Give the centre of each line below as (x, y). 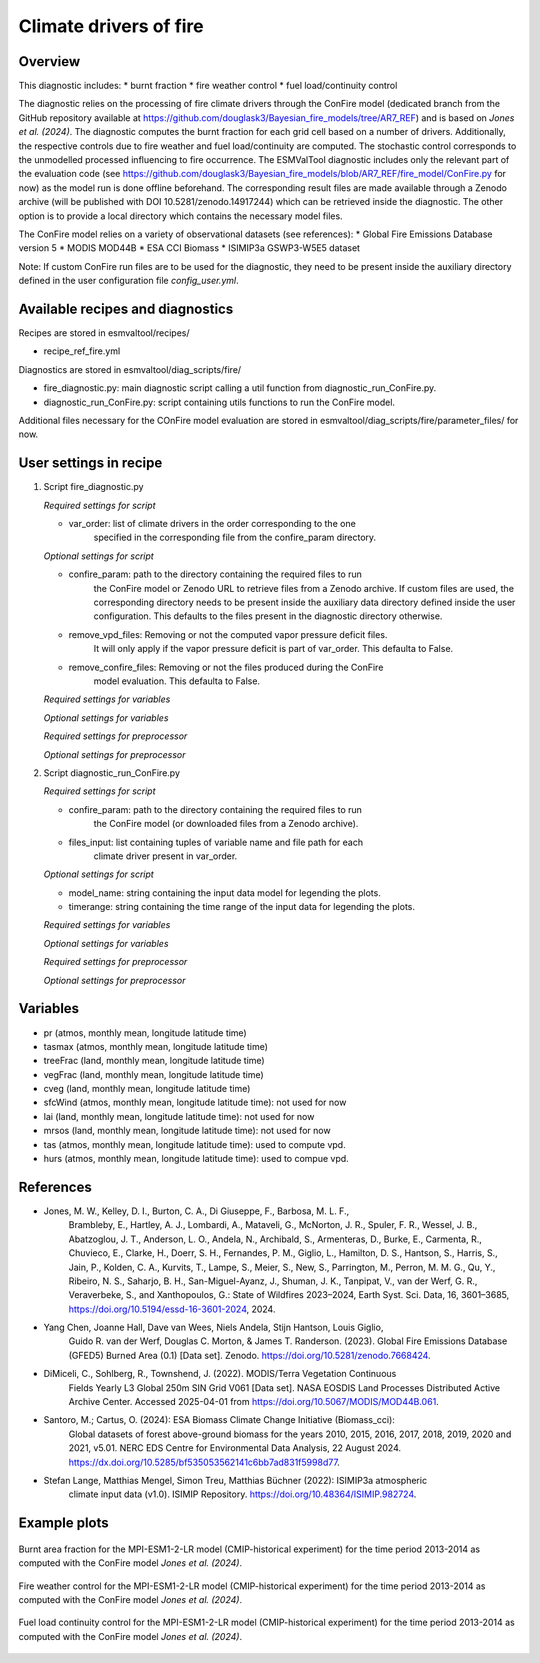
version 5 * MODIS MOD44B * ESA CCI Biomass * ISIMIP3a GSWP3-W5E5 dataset (189, 248)
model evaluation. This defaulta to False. (176, 681)
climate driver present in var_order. (165, 856)
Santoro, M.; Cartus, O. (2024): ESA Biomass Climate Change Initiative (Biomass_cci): (219, 1420)
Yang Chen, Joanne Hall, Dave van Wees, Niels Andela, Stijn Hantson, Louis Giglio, (213, 1327)
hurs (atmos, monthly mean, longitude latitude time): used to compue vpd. (196, 1159)
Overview (49, 61)
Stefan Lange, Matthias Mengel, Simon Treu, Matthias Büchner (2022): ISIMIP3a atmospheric (235, 1480)
